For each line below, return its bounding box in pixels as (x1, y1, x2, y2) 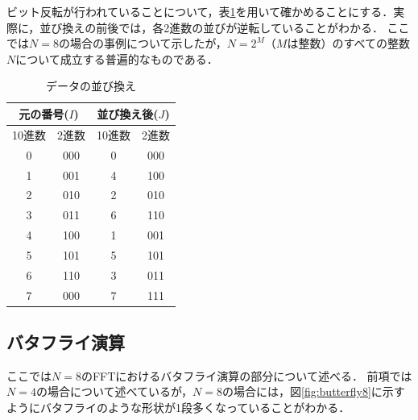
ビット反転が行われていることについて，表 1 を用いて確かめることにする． (6, 3, 394, 19)
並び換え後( (97, 105, 159, 122)
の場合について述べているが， (35, 383, 193, 400)
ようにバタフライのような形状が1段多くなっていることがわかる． (6, 399, 350, 416)
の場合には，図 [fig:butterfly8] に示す (222, 383, 405, 400)
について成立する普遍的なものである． (15, 50, 218, 67)
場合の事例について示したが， (69, 35, 227, 52)
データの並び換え (46, 77, 136, 94)
